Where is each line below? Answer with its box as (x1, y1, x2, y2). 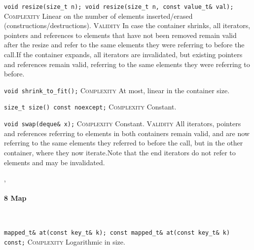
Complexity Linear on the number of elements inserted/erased (4, 10, 193, 21)
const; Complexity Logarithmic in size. (4, 236, 125, 247)
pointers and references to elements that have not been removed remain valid (4, 30, 237, 40)
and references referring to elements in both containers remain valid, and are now (4, 128, 250, 138)
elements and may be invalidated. (4, 157, 105, 167)
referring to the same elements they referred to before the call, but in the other (4, 138, 243, 148)
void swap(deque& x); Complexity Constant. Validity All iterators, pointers (4, 118, 241, 129)
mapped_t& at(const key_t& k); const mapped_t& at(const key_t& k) (4, 229, 230, 237)
